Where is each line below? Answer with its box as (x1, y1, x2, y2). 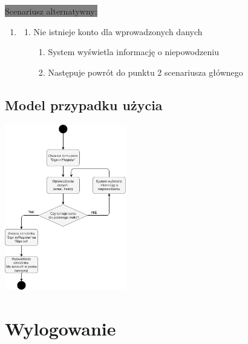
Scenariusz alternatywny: (5, 5, 97, 17)
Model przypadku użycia (5, 95, 163, 114)
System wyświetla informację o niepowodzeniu (48, 45, 219, 58)
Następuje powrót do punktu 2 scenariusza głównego (48, 65, 243, 78)
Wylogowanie (5, 316, 116, 340)
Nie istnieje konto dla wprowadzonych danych (33, 25, 203, 38)
